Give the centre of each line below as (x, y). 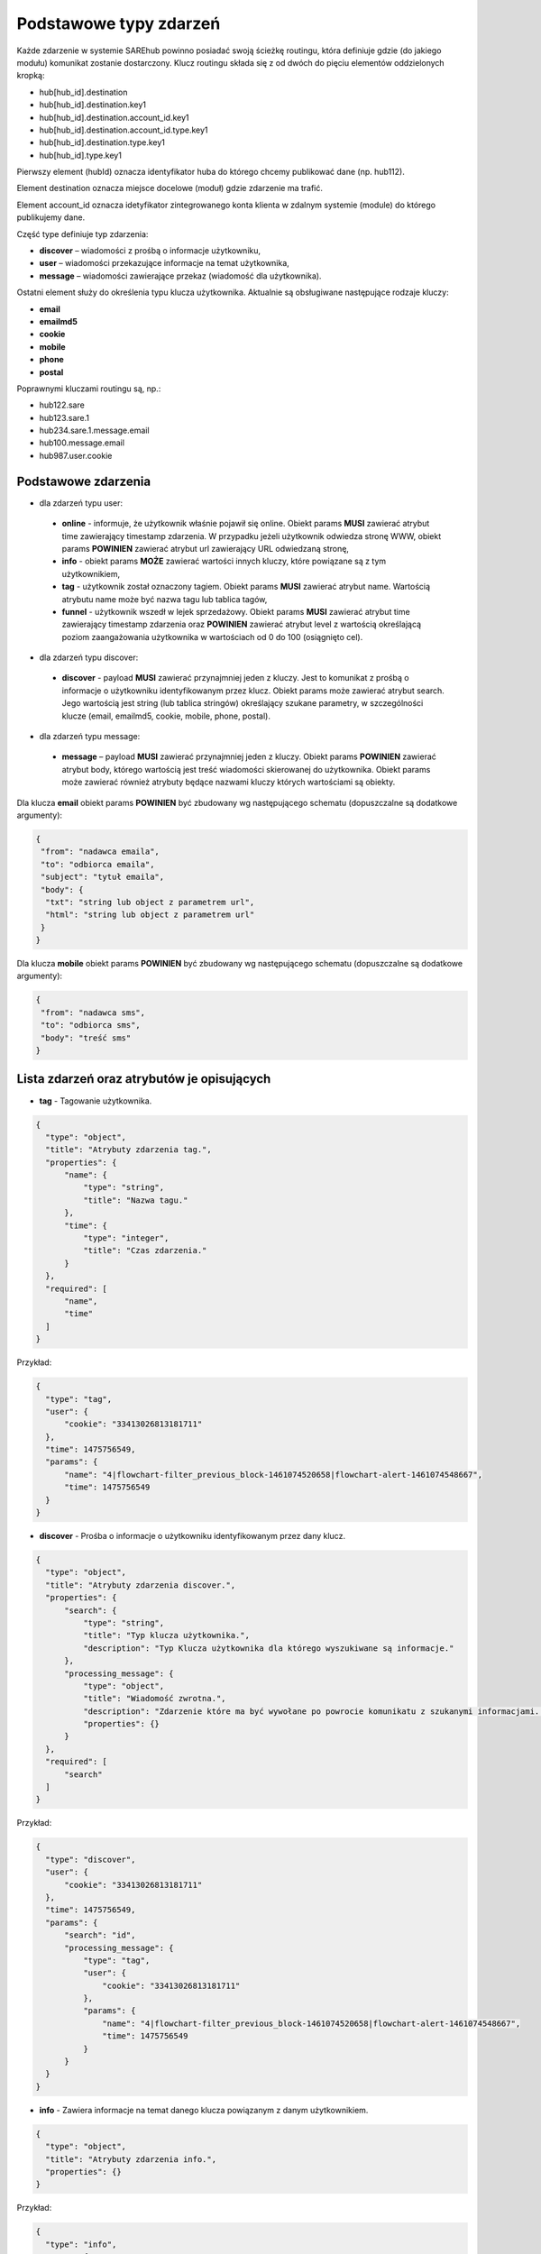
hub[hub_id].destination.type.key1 (102, 142)
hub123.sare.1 (64, 417)
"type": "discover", (91, 1859)
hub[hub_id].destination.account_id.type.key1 (124, 130)
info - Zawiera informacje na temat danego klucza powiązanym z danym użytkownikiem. (204, 2110)
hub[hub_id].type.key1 (80, 155)
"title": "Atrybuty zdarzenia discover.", (141, 1585)
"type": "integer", (126, 1238)
